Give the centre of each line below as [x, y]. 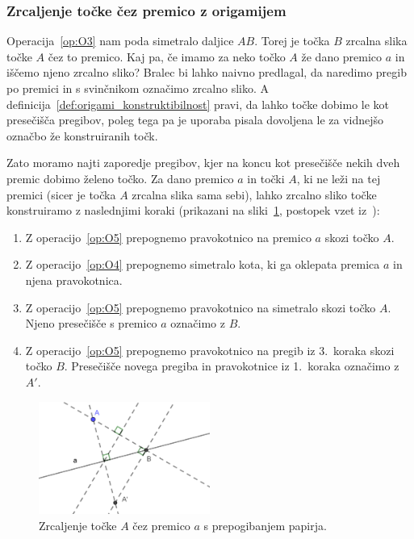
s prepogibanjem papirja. [265, 525]
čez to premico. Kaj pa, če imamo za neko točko [167, 56]
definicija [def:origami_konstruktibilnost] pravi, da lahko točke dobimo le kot [198, 104]
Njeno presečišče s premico [91, 323]
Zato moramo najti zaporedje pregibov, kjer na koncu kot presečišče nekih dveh [203, 163]
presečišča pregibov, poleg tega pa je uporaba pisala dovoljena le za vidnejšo [195, 120]
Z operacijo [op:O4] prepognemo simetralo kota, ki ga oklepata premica [203, 264]
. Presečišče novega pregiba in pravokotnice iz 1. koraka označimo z [232, 366]
